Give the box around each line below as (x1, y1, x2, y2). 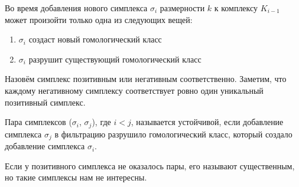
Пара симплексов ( (5, 116, 72, 128)
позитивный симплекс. (5, 96, 86, 108)
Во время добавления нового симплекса (5, 2, 148, 14)
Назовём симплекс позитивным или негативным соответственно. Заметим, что (5, 73, 287, 85)
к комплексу (214, 2, 258, 14)
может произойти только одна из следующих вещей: (5, 13, 193, 25)
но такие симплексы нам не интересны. (5, 171, 147, 183)
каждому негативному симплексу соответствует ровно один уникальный (5, 84, 264, 96)
